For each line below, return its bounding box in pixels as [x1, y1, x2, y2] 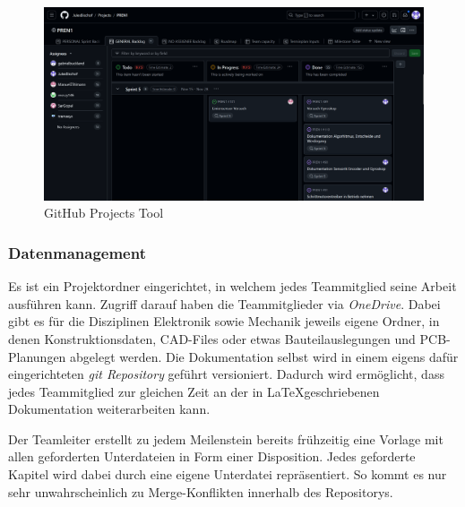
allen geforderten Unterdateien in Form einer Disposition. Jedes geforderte [8, 447, 416, 466]
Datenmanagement [8, 241, 146, 263]
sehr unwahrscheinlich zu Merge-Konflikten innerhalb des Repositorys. [8, 482, 393, 501]
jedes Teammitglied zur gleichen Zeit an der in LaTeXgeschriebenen [8, 382, 380, 400]
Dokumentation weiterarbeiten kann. [8, 400, 211, 418]
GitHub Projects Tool [44, 203, 164, 222]
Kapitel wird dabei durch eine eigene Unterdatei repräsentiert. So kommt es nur [8, 465, 447, 484]
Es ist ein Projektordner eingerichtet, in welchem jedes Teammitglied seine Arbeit [8, 277, 457, 296]
